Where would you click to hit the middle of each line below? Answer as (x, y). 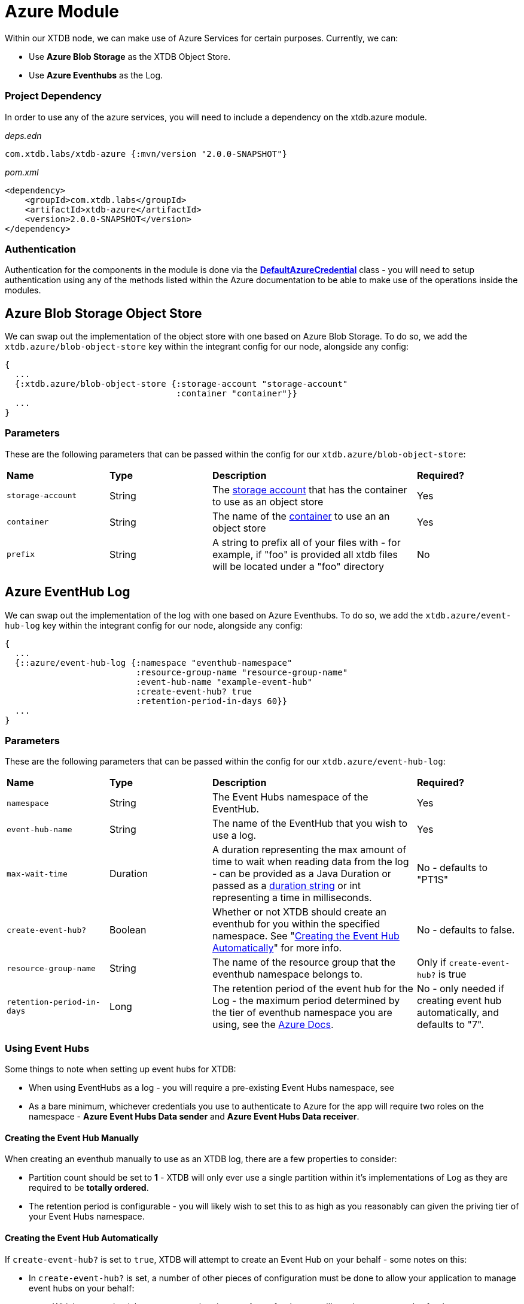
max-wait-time (37, 874)
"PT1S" (433, 880)
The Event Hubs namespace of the (290, 797)
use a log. (234, 836)
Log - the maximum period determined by (306, 1001)
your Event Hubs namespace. (87, 1217)
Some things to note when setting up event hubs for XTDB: (121, 1069)
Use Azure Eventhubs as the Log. (96, 75)
